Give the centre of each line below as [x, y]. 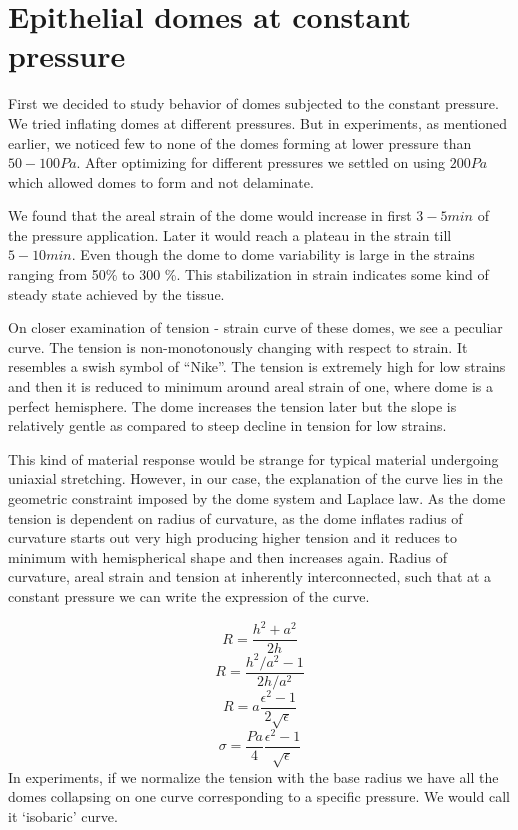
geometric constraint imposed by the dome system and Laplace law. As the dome [257, 498]
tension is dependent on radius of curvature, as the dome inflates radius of [235, 517]
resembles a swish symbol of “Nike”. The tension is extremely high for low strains [257, 366]
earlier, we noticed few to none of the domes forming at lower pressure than [240, 142]
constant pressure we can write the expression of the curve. [189, 595]
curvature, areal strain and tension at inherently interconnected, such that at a [250, 576]
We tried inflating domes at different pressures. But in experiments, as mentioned [257, 122]
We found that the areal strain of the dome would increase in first [210, 215]
